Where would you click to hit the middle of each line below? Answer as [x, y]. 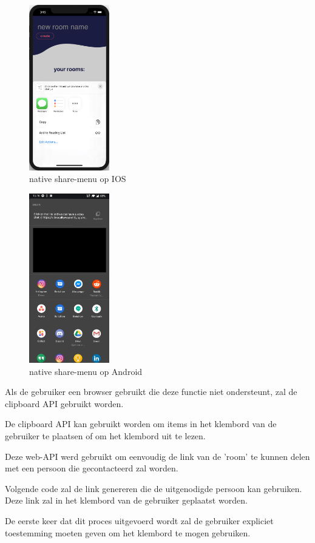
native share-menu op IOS [78, 179]
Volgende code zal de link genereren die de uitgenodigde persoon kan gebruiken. [154, 488]
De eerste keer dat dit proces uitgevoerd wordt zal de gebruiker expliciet [139, 520]
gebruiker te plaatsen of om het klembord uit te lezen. [105, 435]
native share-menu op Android [86, 371]
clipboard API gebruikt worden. [64, 403]
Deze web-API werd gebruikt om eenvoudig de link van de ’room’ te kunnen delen [157, 456]
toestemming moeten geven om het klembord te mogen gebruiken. [128, 532]
